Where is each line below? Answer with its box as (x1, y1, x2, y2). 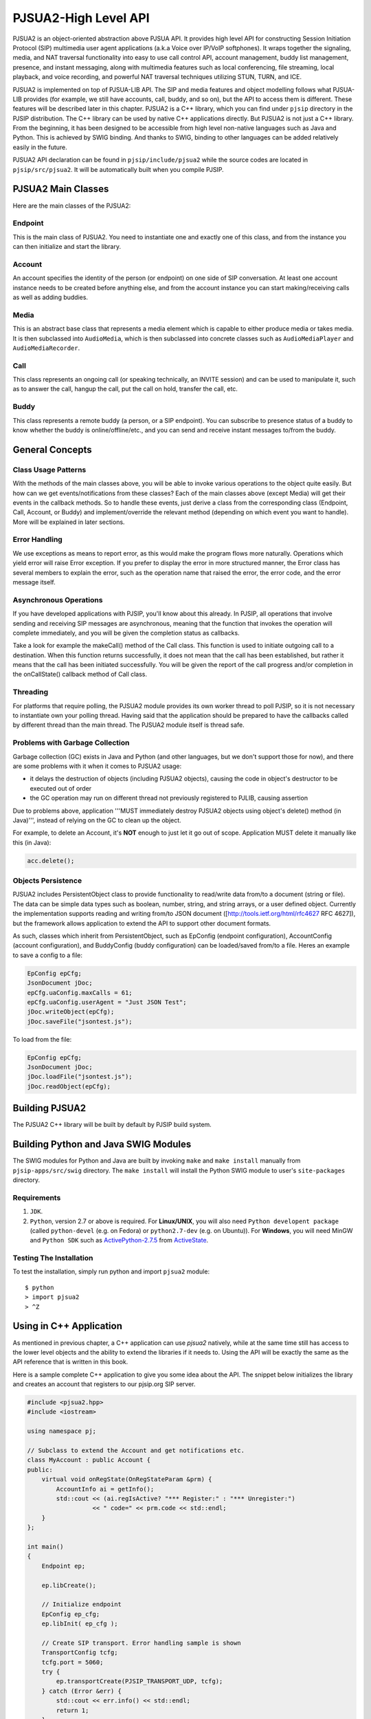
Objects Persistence (12, 876, 82, 886)
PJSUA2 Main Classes (12, 183, 109, 195)
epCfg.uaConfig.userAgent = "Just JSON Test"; (27, 998, 187, 1006)
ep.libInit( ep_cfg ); (41, 1620, 118, 1628)
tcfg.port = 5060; (41, 1658, 104, 1666)
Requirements (12, 1193, 61, 1203)
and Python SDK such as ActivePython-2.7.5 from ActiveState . (30, 1236, 209, 1245)
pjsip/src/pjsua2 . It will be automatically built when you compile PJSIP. (12, 165, 224, 173)
